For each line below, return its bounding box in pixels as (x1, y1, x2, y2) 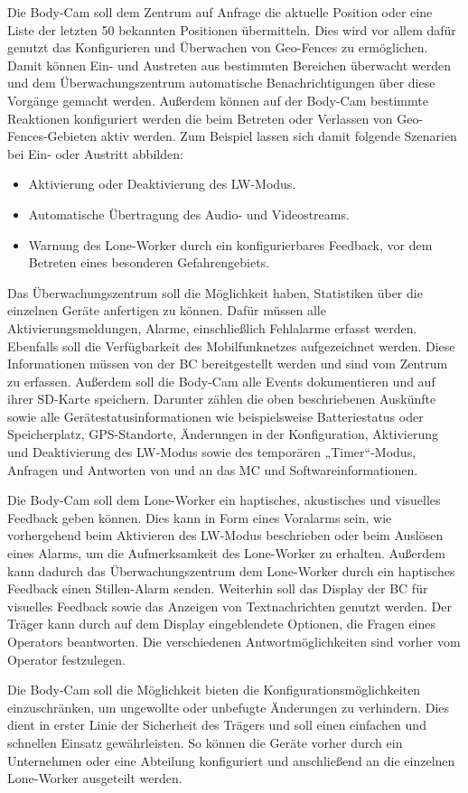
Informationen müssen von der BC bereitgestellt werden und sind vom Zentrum (7, 354, 448, 373)
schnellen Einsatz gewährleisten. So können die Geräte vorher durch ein (7, 732, 403, 751)
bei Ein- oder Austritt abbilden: (7, 144, 183, 163)
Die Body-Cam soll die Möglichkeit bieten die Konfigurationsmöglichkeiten (7, 680, 421, 699)
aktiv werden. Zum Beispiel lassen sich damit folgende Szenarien (100, 126, 457, 145)
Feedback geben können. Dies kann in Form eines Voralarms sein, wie (7, 508, 392, 527)
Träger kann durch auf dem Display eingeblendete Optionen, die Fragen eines (7, 614, 436, 633)
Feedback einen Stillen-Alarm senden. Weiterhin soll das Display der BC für (7, 579, 428, 598)
